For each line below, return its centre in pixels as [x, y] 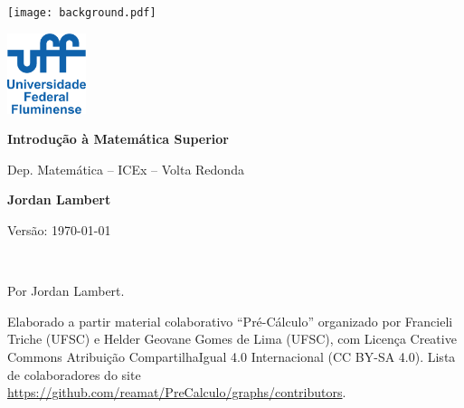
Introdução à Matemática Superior [118, 139]
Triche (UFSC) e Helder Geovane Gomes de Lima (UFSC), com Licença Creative [232, 339]
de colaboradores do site [74, 374]
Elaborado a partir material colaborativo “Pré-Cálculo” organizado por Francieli [230, 321]
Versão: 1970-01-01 [59, 230]
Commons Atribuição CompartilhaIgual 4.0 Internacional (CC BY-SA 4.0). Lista [232, 357]
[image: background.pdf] [82, 13]
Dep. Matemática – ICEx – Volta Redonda [126, 169]
